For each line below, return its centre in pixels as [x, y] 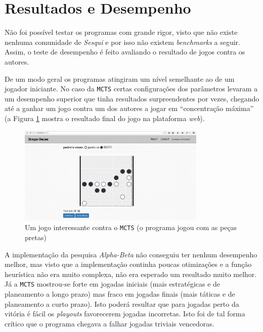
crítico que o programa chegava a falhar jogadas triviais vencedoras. [109, 323]
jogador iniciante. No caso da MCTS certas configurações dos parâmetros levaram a [131, 89]
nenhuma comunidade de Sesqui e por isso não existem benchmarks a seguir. [122, 42]
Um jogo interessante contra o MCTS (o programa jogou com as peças [131, 227]
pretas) [36, 237]
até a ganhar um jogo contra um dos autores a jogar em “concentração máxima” [129, 108]
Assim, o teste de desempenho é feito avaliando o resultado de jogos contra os [125, 52]
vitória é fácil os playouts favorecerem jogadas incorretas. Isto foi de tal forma [125, 314]
